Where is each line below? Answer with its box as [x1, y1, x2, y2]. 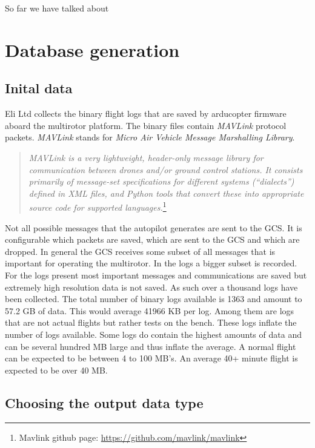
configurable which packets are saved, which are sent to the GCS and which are [5, 233, 300, 246]
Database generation [5, 37, 180, 62]
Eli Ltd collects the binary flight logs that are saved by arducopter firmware [5, 107, 287, 120]
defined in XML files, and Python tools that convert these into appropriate [28, 186, 304, 199]
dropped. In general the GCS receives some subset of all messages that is [5, 245, 276, 257]
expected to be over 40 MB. [5, 363, 108, 376]
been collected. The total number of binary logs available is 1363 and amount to [5, 292, 302, 305]
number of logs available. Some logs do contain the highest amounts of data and [5, 328, 302, 340]
